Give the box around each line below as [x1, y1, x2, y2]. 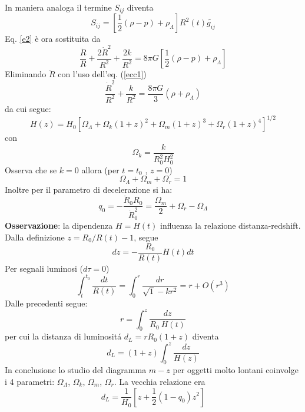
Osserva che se [5, 163, 57, 176]
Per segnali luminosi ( [5, 262, 83, 274]
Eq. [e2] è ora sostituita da [5, 32, 101, 45]
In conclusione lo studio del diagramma [5, 364, 147, 376]
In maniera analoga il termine [5, 1, 112, 13]
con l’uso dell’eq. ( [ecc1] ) [58, 68, 147, 80]
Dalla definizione [5, 231, 65, 243]
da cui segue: [5, 102, 51, 114]
